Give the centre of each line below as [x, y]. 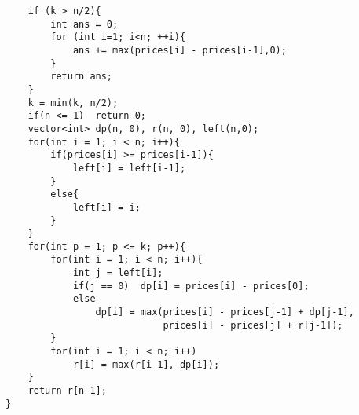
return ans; [82, 77]
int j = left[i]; [118, 273]
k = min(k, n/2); [73, 103]
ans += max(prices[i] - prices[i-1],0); [179, 50]
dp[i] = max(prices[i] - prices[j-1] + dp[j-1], [225, 312]
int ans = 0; [84, 24]
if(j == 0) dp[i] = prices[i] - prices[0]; [191, 286]
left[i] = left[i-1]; [129, 168]
